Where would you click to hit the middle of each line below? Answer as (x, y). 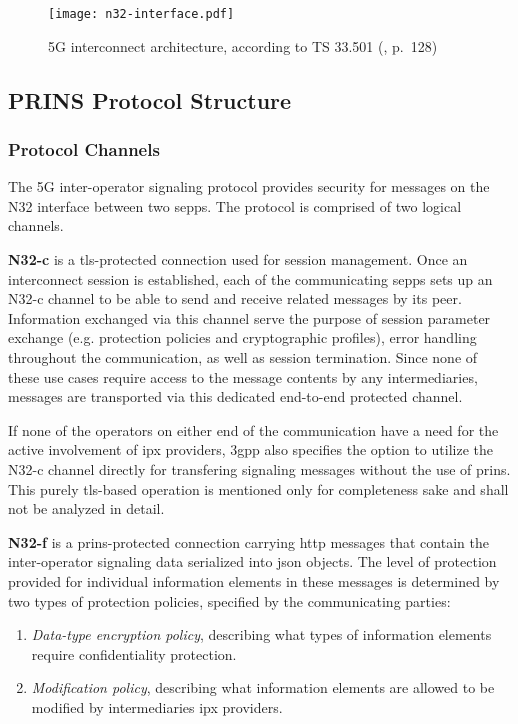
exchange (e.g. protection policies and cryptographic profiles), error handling (242, 337)
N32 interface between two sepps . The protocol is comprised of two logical (235, 205)
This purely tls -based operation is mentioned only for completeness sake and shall (258, 488)
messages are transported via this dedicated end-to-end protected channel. (235, 396)
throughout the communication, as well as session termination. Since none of (243, 357)
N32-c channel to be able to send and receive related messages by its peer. (235, 298)
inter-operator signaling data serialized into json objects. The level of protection (252, 561)
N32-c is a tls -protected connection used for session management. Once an (238, 259)
